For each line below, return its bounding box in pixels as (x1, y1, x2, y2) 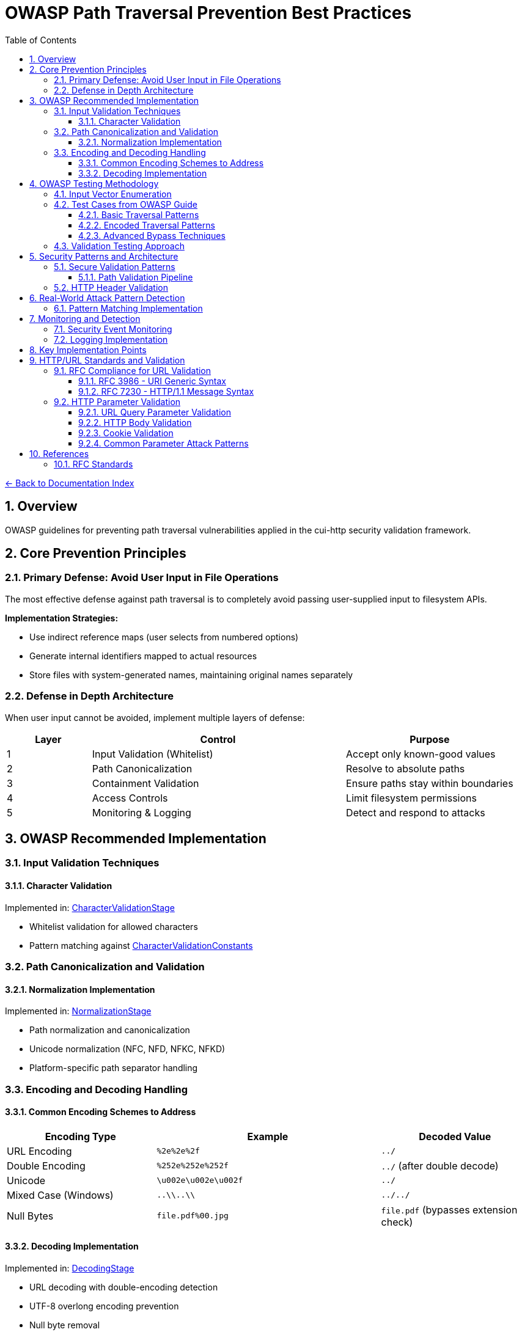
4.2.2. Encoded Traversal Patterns (78, 219, 215, 230)
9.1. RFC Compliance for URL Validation (54, 365, 211, 376)
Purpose (410, 733, 450, 745)
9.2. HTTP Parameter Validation (54, 396, 181, 407)
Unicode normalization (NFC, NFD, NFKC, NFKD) (29, 1044, 226, 1055)
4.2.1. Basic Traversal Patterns (78, 209, 199, 220)
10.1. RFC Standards (54, 458, 133, 469)
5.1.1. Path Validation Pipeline (78, 271, 193, 282)
